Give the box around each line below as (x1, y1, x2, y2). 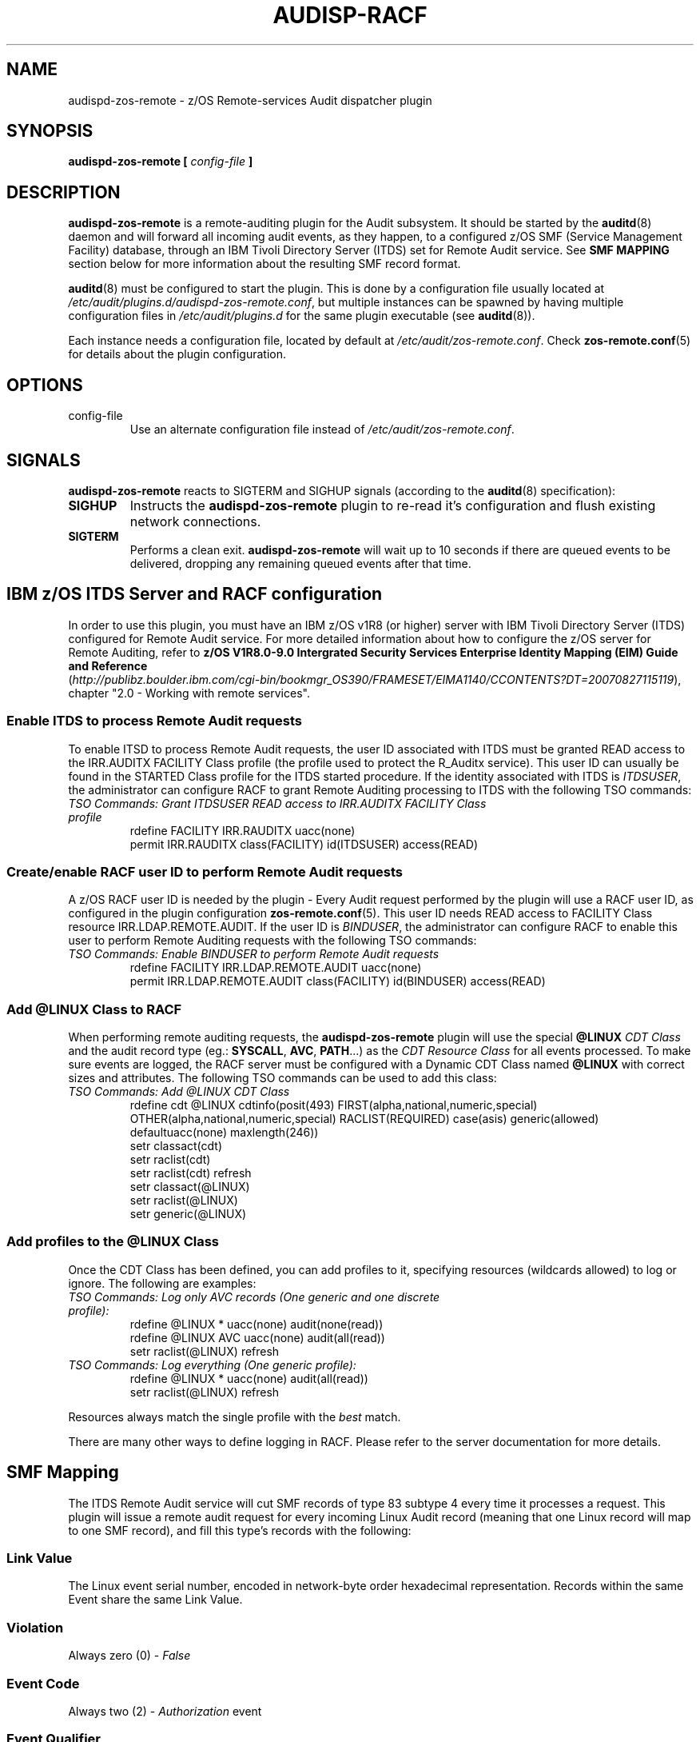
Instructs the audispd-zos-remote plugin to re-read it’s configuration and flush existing (129, 497, 656, 513)
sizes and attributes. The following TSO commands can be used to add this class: (68, 1071, 497, 1085)
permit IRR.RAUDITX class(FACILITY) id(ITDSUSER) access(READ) (129, 837, 479, 851)
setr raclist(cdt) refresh (129, 1166, 252, 1181)
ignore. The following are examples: (68, 1276, 257, 1290)
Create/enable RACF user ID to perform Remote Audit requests (6, 863, 403, 880)
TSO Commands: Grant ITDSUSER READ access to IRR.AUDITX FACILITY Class (68, 796, 487, 810)
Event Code (6, 1675, 80, 1692)
